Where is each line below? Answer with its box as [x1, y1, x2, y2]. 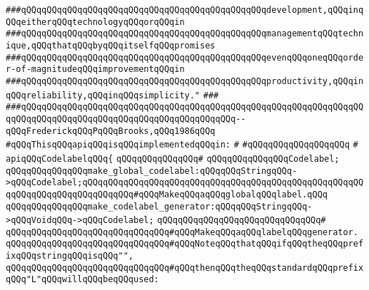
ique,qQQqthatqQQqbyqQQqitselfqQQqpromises [6, 40, 216, 51]
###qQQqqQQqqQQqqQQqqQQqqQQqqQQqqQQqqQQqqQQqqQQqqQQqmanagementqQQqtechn [6, 29, 364, 39]
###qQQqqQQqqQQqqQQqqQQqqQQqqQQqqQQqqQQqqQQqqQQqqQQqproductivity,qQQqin [6, 76, 364, 86]
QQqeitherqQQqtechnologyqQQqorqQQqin [6, 16, 185, 27]
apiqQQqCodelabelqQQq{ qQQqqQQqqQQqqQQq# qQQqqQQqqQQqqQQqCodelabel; [6, 153, 340, 164]
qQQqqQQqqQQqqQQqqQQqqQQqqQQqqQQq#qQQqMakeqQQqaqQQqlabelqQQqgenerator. [6, 227, 358, 237]
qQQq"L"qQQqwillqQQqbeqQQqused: [6, 274, 159, 285]
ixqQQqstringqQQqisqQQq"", [6, 251, 133, 261]
